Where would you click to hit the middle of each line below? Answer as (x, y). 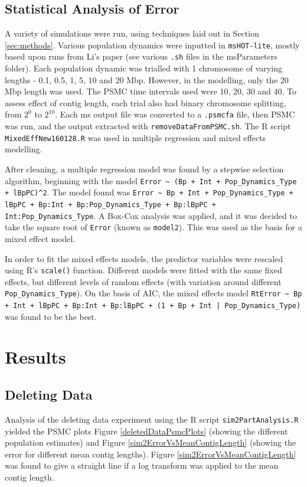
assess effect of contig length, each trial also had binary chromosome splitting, (146, 102)
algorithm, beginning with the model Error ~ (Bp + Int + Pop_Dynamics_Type (151, 180)
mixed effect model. (40, 238)
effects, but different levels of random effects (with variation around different (143, 281)
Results (35, 357)
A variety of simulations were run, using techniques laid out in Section (132, 33)
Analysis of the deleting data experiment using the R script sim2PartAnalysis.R (152, 419)
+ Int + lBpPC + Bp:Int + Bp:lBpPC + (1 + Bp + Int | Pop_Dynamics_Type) (153, 306)
